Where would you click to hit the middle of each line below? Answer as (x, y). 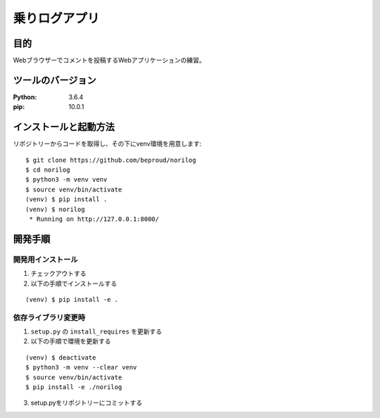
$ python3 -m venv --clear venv (81, 367)
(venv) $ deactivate (61, 357)
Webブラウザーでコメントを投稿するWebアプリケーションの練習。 (109, 61)
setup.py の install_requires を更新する (96, 331)
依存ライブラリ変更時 (49, 317)
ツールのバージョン (55, 80)
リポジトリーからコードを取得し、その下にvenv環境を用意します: (107, 144)
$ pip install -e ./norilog (74, 387)
